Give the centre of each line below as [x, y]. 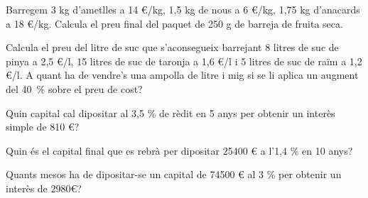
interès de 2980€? [44, 188]
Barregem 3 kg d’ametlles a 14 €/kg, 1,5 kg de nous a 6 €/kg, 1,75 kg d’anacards [183, 9]
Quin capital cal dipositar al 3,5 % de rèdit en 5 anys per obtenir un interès [171, 112]
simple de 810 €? [43, 127]
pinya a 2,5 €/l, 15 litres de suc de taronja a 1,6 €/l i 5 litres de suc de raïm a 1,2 [184, 61]
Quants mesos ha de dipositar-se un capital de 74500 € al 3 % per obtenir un [174, 174]
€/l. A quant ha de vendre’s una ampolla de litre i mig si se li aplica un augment [182, 75]
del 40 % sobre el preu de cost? [74, 88]
